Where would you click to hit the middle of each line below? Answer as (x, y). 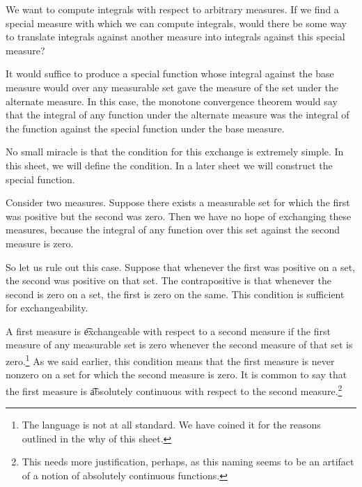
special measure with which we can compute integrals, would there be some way (176, 23)
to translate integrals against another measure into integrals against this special (175, 37)
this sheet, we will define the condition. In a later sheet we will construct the (169, 165)
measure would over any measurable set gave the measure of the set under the (172, 87)
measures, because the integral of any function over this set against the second (173, 230)
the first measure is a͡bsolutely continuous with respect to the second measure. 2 (174, 389)
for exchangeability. (47, 308)
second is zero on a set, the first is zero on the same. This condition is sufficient (175, 294)
